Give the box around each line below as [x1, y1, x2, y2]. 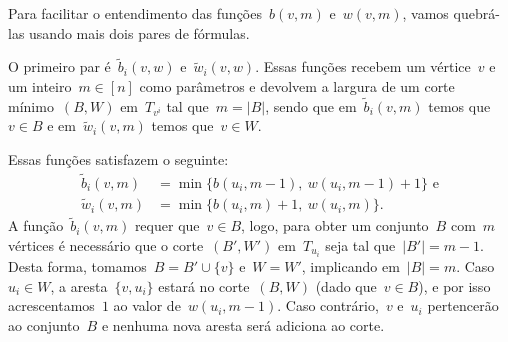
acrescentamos [8, 295, 95, 316]
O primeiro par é [8, 56, 111, 77]
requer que [134, 215, 200, 236]
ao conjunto [8, 314, 80, 335]
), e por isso [418, 275, 491, 296]
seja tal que [325, 234, 396, 255]
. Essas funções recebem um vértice [255, 56, 471, 77]
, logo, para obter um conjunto [241, 215, 429, 236]
